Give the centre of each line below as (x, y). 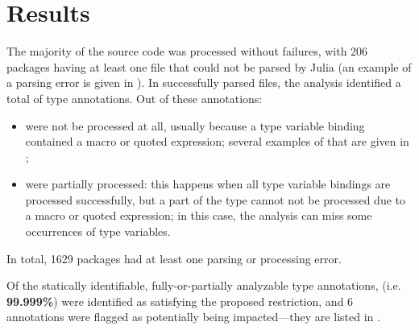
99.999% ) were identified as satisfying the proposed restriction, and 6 (180, 301)
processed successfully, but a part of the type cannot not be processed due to (215, 199)
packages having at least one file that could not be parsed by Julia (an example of (209, 66)
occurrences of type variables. (98, 231)
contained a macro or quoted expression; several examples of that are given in (217, 141)
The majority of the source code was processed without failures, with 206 (187, 51)
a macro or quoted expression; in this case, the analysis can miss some (199, 215)
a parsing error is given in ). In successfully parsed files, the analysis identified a (204, 82)
